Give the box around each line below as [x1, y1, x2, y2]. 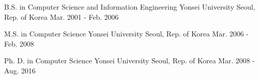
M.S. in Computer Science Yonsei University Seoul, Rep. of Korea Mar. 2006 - [4, 28, 249, 39]
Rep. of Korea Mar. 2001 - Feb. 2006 [4, 11, 119, 22]
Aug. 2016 [4, 65, 36, 75]
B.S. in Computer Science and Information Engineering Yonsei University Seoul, [4, 2, 255, 12]
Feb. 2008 [4, 38, 34, 49]
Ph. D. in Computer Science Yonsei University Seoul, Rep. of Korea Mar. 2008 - [4, 55, 255, 66]
